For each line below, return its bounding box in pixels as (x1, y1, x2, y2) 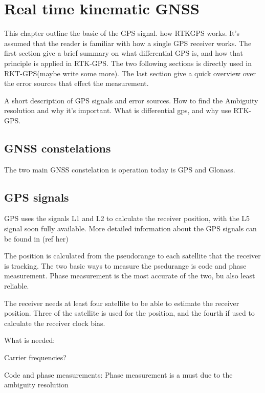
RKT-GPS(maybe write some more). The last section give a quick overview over (4, 68, 256, 78)
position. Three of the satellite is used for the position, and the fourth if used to (4, 308, 255, 318)
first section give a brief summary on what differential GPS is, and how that (4, 48, 244, 58)
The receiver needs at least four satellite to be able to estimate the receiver (4, 297, 239, 308)
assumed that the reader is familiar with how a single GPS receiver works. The (4, 37, 252, 48)
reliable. (4, 280, 29, 291)
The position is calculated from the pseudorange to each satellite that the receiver (4, 250, 261, 261)
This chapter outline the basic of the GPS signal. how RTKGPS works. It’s (4, 28, 240, 38)
